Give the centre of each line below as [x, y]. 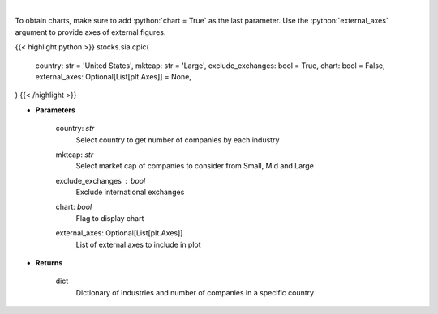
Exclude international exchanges [130, 192]
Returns [49, 263]
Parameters [56, 110]
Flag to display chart [110, 218]
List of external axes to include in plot [139, 244]
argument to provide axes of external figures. [90, 32]
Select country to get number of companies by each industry [178, 140]
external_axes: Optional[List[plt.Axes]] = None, [114, 76]
